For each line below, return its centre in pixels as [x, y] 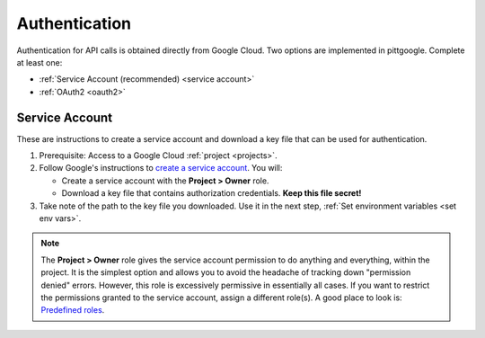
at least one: [40, 62]
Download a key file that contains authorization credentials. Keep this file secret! [212, 193]
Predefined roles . [73, 310]
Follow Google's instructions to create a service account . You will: [161, 168]
